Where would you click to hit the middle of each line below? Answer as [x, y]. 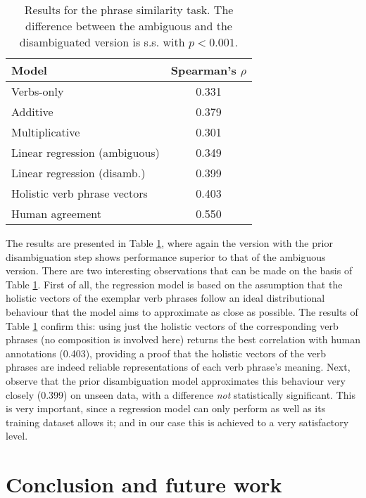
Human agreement [57, 213]
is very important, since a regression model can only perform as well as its [166, 408]
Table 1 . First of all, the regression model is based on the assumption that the [174, 284]
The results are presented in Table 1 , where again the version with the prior [169, 243]
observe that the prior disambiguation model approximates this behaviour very [176, 380]
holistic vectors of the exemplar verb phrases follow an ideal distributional [165, 298]
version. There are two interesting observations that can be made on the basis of [179, 270]
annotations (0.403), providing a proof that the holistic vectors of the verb [166, 353]
